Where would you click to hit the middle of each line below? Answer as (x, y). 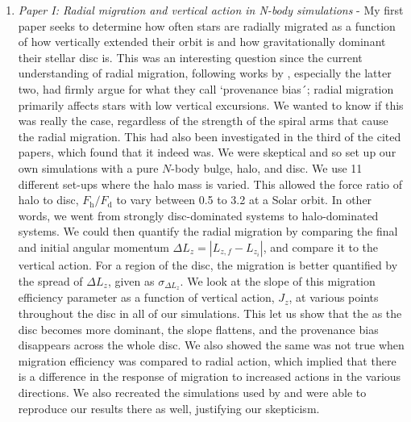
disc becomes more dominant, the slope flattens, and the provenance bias (198, 329)
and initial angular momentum (93, 247)
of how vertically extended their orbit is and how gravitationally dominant (202, 42)
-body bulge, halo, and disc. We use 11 (267, 167)
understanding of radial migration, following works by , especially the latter (205, 73)
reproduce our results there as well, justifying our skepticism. (169, 408)
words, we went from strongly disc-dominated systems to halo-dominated (198, 215)
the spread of (50, 280)
